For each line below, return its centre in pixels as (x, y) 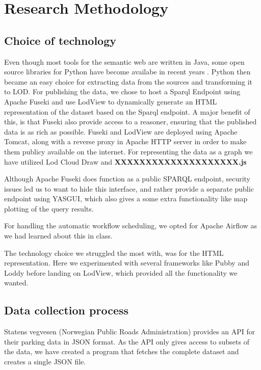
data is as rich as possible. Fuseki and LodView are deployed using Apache (121, 131)
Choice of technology (60, 40)
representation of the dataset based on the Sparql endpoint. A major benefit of (127, 111)
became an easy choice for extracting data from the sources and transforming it (128, 81)
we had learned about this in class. (58, 236)
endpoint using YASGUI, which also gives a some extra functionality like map (126, 199)
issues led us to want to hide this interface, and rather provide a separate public (129, 188)
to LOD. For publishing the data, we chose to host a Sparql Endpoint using (122, 91)
